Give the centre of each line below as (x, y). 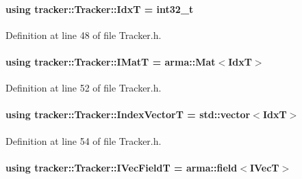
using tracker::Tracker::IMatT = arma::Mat (111, 61)
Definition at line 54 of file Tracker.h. (84, 140)
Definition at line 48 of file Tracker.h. (84, 35)
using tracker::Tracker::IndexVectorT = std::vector (128, 114)
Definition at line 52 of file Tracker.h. (84, 88)
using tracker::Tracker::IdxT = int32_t (100, 9)
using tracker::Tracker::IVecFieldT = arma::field (122, 167)
